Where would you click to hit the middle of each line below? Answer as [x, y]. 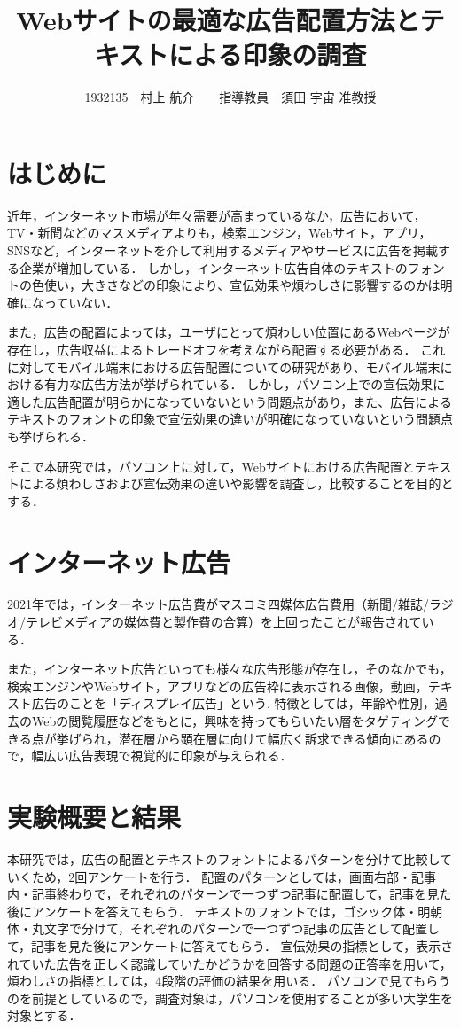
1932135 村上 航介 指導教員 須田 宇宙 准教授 [230, 97]
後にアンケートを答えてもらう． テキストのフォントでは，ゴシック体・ [213, 911]
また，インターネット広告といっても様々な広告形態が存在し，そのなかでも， [230, 669]
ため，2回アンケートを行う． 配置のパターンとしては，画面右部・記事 [234, 876]
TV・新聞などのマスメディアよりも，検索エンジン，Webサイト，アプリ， [219, 233]
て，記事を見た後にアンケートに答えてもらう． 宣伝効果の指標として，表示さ [230, 945]
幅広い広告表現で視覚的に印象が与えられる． [162, 756]
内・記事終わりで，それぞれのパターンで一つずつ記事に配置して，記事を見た [230, 894]
